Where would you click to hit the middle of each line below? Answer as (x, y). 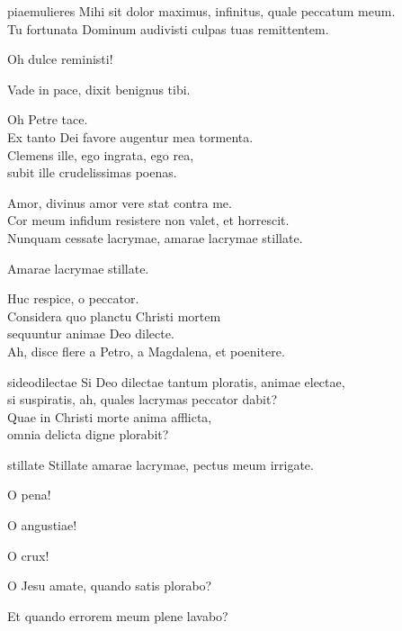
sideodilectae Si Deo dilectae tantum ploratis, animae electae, (176, 381)
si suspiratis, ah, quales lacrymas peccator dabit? (143, 399)
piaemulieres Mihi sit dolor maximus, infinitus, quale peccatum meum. (201, 11)
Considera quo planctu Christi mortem (114, 315)
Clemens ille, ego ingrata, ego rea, (101, 154)
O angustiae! (42, 525)
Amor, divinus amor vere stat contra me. (120, 202)
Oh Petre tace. (48, 119)
